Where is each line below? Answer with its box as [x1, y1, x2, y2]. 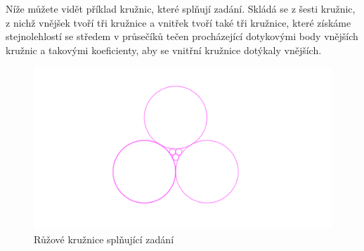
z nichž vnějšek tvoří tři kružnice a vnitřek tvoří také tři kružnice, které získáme [6, 15, 351, 30]
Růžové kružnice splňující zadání [34, 232, 174, 247]
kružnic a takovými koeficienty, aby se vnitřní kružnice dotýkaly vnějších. [6, 42, 322, 57]
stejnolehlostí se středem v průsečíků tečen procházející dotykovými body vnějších [6, 29, 358, 44]
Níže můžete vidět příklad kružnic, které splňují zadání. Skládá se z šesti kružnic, [6, 1, 356, 15]
